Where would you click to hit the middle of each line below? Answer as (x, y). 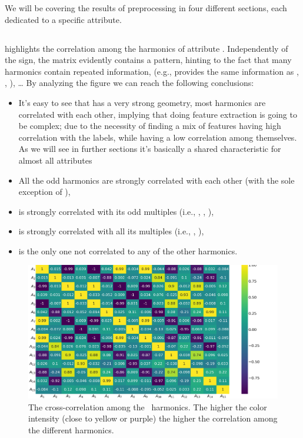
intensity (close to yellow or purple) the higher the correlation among (153, 418)
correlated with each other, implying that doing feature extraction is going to (158, 114)
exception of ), (44, 192)
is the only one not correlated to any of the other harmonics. (128, 250)
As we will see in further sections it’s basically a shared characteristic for (150, 149)
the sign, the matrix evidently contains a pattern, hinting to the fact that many (148, 60)
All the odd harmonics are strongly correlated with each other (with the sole (157, 180)
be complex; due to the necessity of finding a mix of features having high (150, 126)
